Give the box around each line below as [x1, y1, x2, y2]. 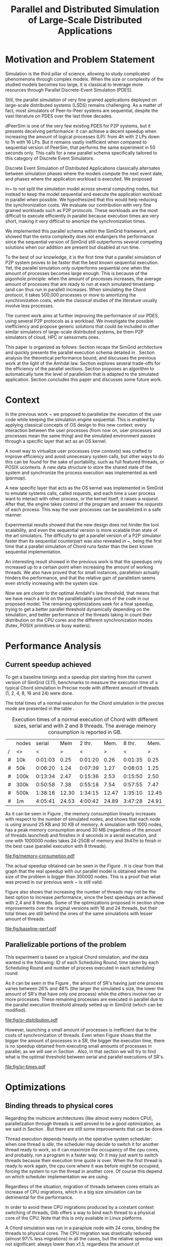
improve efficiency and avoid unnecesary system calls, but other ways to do [5, 453, 164, 459]
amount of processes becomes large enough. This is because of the [5, 270, 148, 276]
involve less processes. [5, 303, 54, 309]
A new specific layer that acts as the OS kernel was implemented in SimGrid [5, 485, 163, 491]
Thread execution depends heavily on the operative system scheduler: [5, 1136, 153, 1142]
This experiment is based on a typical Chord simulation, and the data [5, 954, 149, 960]
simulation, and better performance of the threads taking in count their [5, 611, 152, 617]
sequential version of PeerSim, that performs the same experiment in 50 [5, 144, 156, 151]
